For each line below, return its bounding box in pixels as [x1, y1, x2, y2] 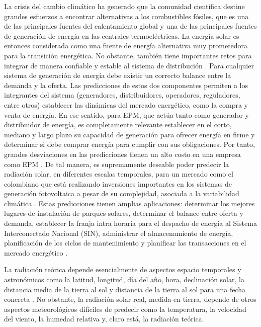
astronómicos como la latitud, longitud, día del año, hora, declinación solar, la [4, 274, 244, 285]
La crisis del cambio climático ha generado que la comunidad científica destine [4, 1, 245, 11]
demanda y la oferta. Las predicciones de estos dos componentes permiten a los [4, 79, 248, 90]
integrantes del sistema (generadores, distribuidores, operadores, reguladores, [4, 90, 240, 100]
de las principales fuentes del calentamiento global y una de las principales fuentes [4, 21, 257, 31]
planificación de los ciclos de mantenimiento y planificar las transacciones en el [4, 237, 246, 248]
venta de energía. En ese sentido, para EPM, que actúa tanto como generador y [4, 109, 249, 120]
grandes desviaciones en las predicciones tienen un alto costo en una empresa [4, 148, 241, 159]
